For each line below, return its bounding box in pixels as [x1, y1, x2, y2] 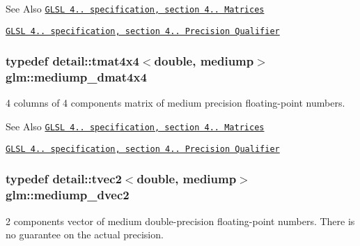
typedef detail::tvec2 [6, 170, 122, 187]
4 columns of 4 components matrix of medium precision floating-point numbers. [6, 95, 345, 110]
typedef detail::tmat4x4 [6, 52, 139, 70]
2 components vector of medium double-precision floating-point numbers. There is [6, 213, 355, 228]
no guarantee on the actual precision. [6, 227, 164, 242]
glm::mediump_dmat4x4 [6, 68, 147, 86]
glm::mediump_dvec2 [6, 186, 130, 203]
